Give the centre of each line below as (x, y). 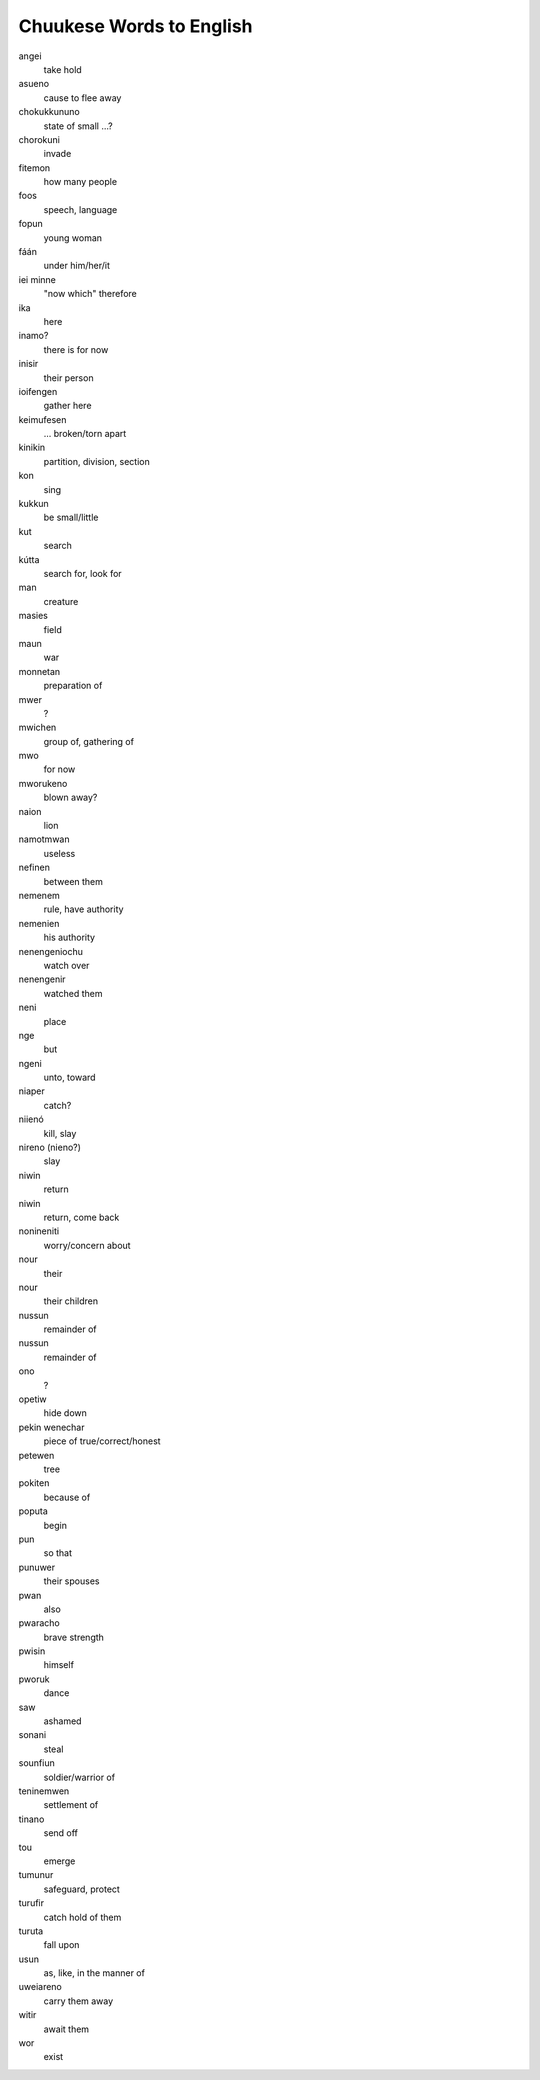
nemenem (39, 895)
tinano (31, 1819)
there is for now (76, 349)
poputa (33, 1511)
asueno (34, 84)
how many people (80, 182)
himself (59, 1665)
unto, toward (69, 1077)
